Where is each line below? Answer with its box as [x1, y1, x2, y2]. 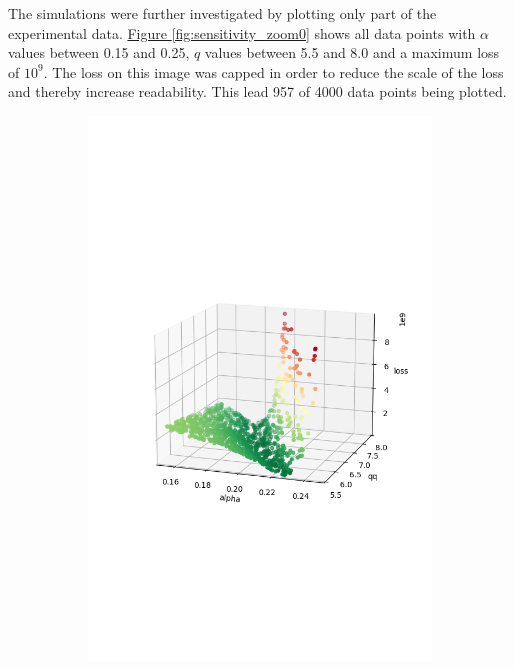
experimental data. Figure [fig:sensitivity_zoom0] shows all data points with [8, 22, 476, 43]
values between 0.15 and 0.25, [8, 42, 190, 63]
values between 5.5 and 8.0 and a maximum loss [204, 42, 500, 63]
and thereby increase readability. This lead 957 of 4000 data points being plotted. [8, 81, 507, 102]
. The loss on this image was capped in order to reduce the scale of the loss [43, 61, 504, 82]
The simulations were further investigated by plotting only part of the [8, 3, 437, 23]
